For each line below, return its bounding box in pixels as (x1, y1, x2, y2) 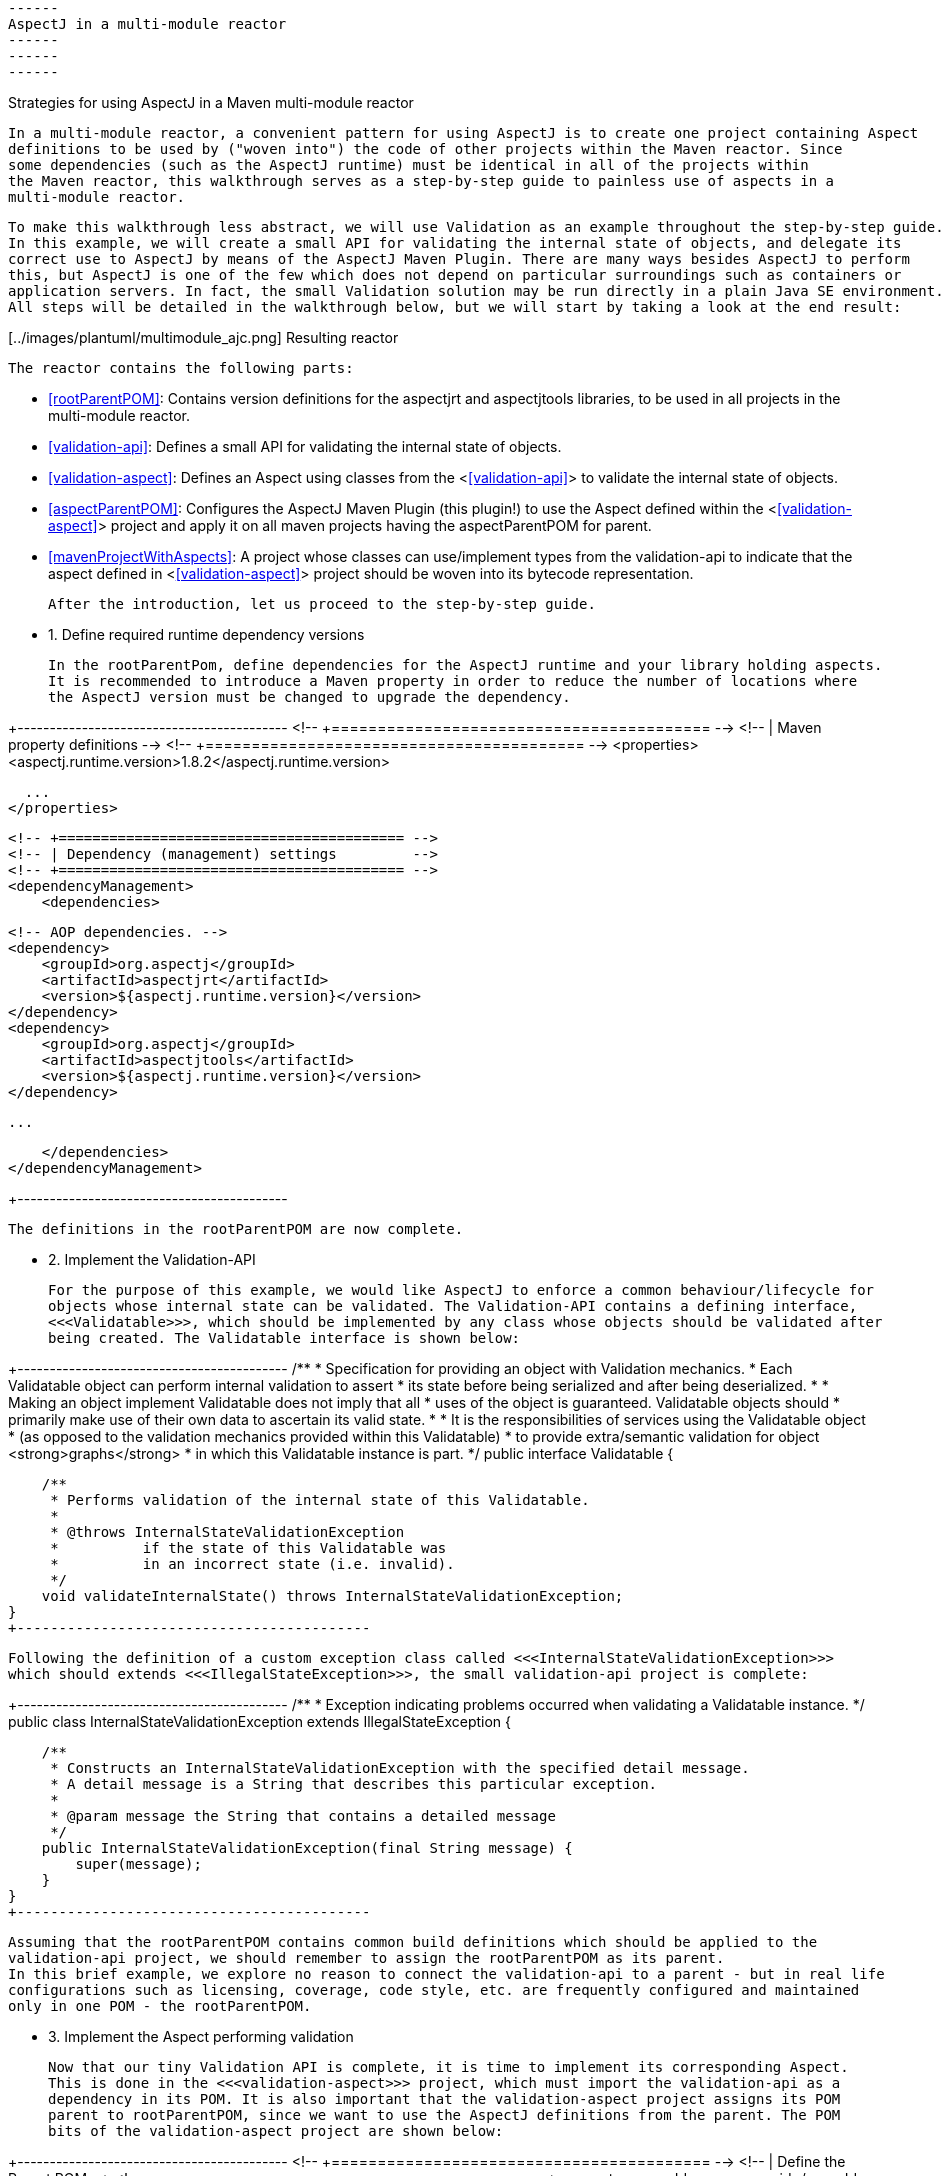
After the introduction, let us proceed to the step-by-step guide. (48, 596, 596, 612)
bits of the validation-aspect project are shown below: (48, 2123, 504, 2139)
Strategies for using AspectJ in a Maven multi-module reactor (8, 94, 414, 111)
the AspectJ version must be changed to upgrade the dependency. (48, 689, 571, 705)
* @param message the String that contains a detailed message (50, 1808, 556, 1824)
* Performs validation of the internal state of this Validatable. (50, 1492, 590, 1508)
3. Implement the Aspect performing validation (48, 2028, 354, 2045)
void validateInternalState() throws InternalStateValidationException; (41, 1588, 624, 1604)
